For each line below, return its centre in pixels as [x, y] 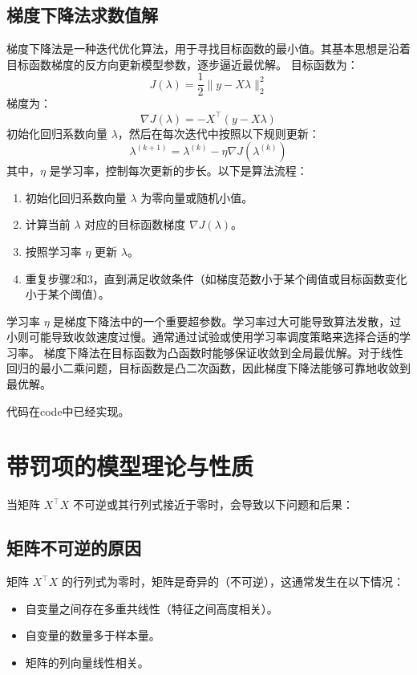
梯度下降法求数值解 [82, 15]
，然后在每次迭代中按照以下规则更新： [219, 133]
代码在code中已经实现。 [68, 411]
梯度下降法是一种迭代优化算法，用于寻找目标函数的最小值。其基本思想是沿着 [208, 49]
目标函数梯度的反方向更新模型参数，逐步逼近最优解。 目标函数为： [182, 64]
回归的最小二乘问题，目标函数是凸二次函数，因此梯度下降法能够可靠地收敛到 [208, 368]
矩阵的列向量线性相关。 [87, 662]
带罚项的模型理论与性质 [130, 466]
